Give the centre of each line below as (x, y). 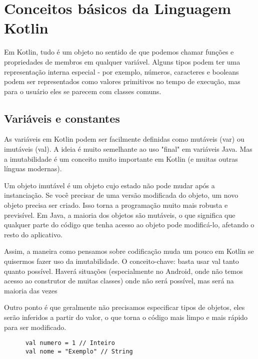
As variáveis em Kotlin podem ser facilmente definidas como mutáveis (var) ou (124, 139)
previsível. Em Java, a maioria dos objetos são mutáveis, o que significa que (120, 215)
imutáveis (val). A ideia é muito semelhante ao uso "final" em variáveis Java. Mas (128, 149)
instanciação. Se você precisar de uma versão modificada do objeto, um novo (121, 195)
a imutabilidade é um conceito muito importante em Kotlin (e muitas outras (121, 158)
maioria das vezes (31, 290)
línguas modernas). (33, 168)
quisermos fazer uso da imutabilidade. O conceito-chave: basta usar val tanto (121, 261)
